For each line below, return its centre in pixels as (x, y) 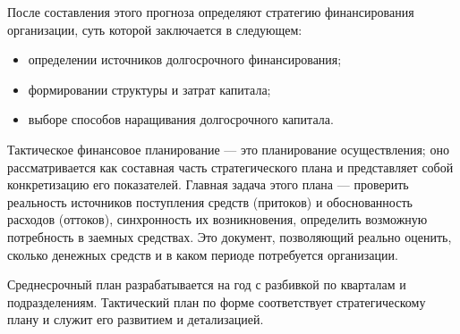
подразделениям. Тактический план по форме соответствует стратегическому (217, 301)
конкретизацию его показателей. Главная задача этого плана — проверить (208, 184)
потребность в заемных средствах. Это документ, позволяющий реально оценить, (230, 236)
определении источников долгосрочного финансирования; (185, 59)
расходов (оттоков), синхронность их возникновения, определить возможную (217, 219)
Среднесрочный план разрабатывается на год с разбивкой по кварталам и (207, 284)
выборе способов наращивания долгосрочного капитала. (181, 119)
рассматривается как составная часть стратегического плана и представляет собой (230, 167)
